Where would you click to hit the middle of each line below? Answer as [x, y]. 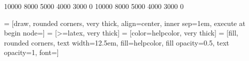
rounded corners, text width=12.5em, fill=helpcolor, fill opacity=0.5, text [117, 42]
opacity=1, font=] [31, 52]
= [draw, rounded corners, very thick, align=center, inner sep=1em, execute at [125, 23]
